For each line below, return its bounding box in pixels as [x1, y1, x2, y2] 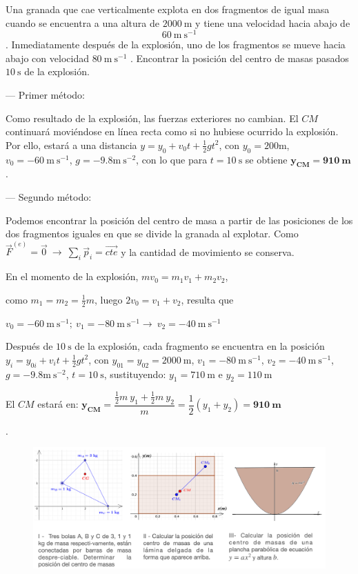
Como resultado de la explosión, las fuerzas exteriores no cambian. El [6, 110, 299, 125]
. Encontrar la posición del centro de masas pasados [130, 50, 349, 65]
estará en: [37, 397, 79, 411]
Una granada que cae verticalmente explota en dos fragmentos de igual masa [6, 2, 330, 16]
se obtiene [245, 152, 288, 166]
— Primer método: [6, 88, 85, 102]
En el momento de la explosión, [6, 269, 139, 284]
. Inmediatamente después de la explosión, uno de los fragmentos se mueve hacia [6, 37, 346, 52]
